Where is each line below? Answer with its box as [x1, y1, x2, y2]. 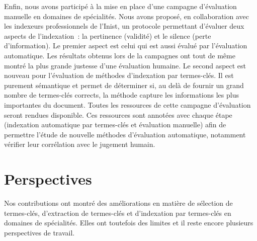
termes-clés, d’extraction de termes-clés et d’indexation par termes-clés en [4, 207, 231, 218]
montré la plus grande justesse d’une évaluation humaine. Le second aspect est [4, 60, 246, 70]
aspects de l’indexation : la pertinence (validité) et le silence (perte [4, 30, 211, 41]
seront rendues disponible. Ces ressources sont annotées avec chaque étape [4, 109, 232, 120]
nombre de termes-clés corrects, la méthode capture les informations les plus [4, 90, 239, 100]
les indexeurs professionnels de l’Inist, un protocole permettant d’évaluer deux [4, 21, 244, 31]
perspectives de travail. [4, 227, 75, 237]
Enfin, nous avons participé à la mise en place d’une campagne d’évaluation [4, 1, 237, 11]
